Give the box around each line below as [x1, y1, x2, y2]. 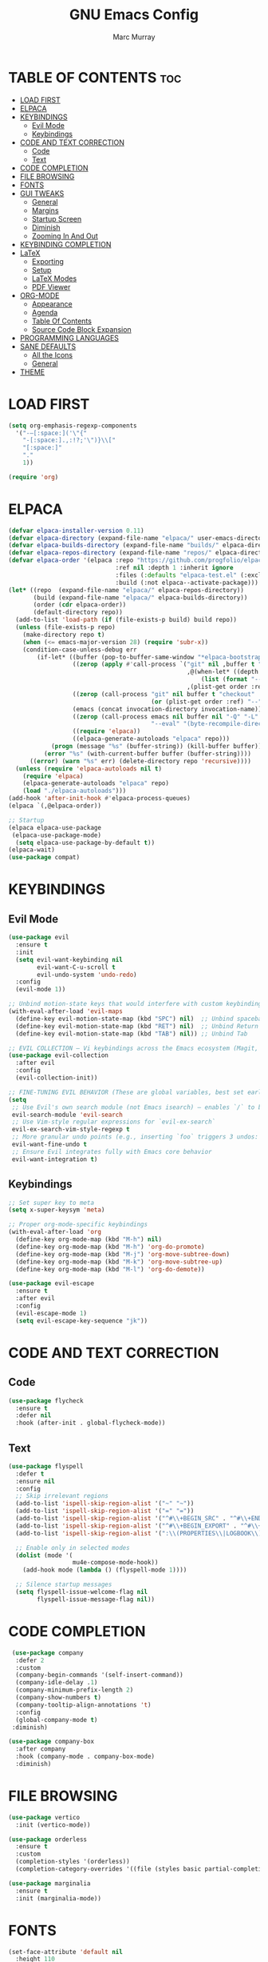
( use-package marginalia [8, 1879, 91, 1888]
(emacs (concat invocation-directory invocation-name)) [72, 705, 262, 713]
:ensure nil [15, 1477, 56, 1485]
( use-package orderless [8, 1835, 88, 1844]
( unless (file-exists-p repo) [15, 623, 116, 631]
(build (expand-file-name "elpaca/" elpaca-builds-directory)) [33, 594, 248, 602]
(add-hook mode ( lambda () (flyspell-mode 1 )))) [22, 1566, 187, 1574]
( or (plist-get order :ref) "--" [151, 698, 262, 706]
